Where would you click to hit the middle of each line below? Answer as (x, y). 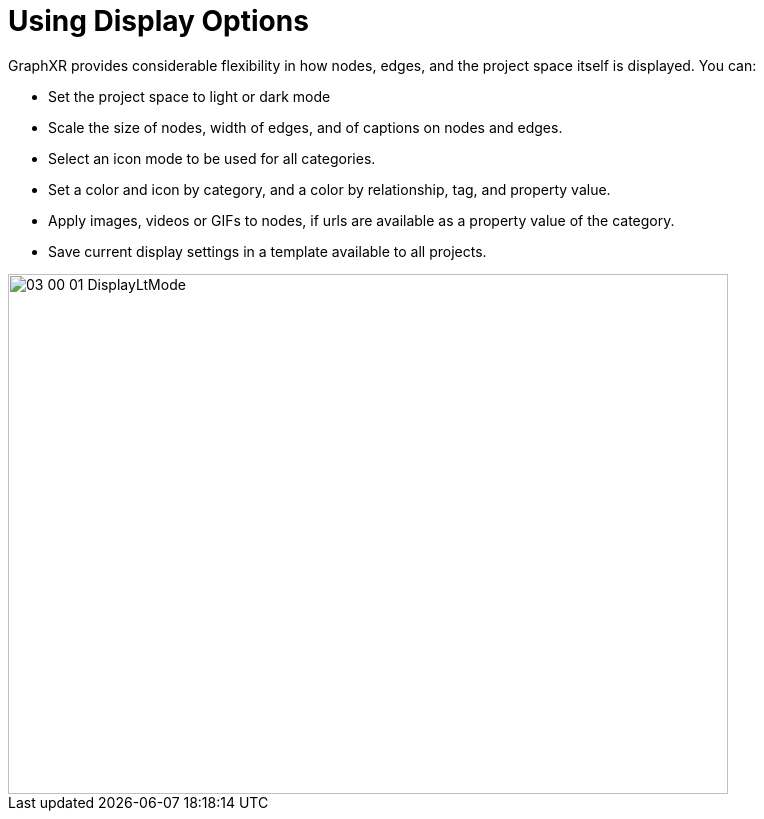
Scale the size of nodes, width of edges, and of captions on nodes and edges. (305, 127)
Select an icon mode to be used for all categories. (212, 158)
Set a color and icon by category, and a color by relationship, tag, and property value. (329, 189)
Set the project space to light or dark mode (189, 96)
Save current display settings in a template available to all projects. (267, 251)
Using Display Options (158, 21)
